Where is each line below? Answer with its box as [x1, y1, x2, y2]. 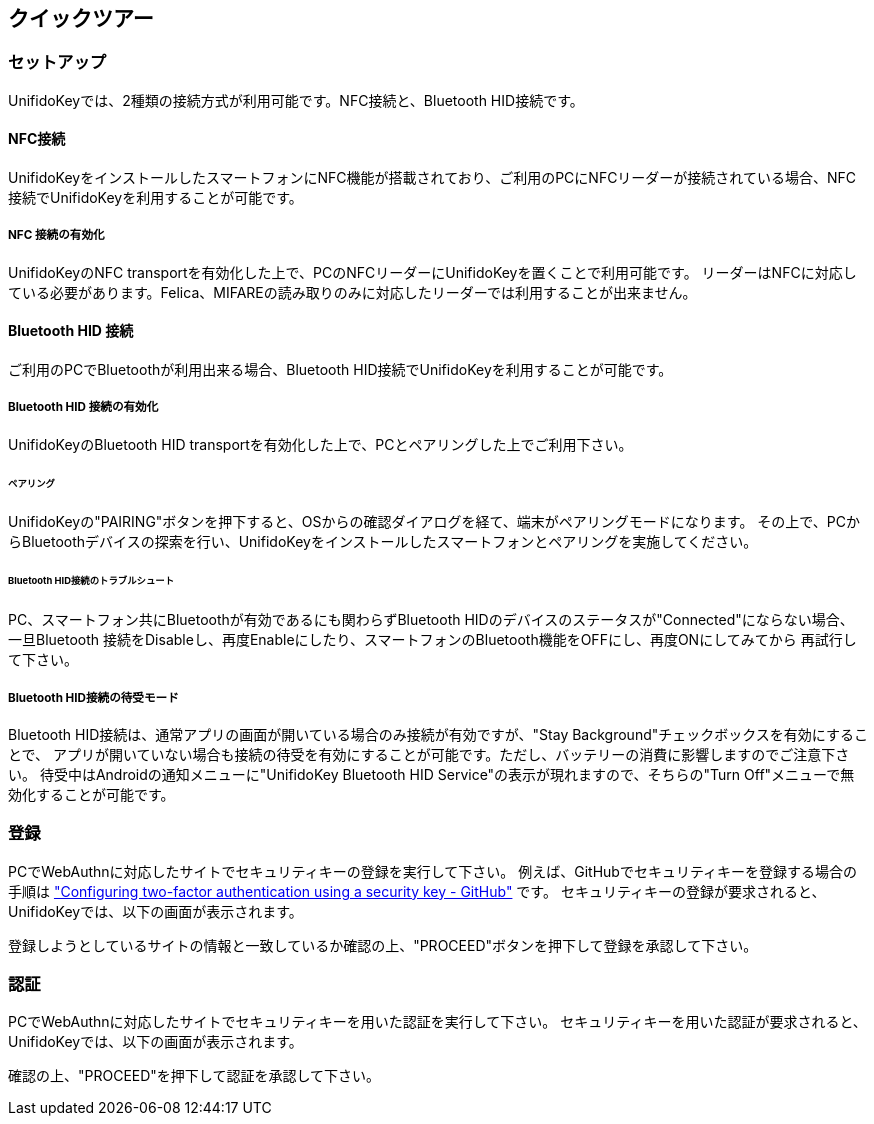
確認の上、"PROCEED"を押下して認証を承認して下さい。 [8, 1067, 381, 1085]
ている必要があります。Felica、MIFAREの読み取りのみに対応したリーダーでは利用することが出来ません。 [8, 283, 697, 301]
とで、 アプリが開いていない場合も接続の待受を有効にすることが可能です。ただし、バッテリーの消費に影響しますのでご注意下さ [8, 745, 850, 763]
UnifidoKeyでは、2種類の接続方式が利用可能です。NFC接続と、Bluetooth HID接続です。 [8, 91, 584, 109]
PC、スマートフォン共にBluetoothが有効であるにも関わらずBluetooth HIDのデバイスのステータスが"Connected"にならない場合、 [8, 611, 854, 629]
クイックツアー [8, 6, 154, 31]
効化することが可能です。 [8, 785, 175, 803]
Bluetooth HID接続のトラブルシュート [8, 575, 175, 587]
